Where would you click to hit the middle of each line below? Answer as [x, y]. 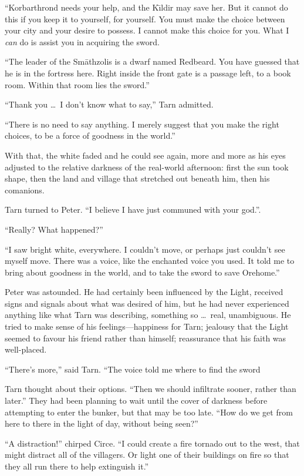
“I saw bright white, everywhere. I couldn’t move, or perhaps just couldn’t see [145, 249]
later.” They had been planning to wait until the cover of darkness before [136, 400]
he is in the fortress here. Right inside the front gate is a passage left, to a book [148, 73]
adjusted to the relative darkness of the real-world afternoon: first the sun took [147, 167]
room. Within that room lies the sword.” [77, 84]
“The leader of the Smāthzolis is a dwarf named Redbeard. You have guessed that [152, 61]
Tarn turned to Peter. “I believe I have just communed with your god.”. [133, 209]
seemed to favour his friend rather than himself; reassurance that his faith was [146, 338]
